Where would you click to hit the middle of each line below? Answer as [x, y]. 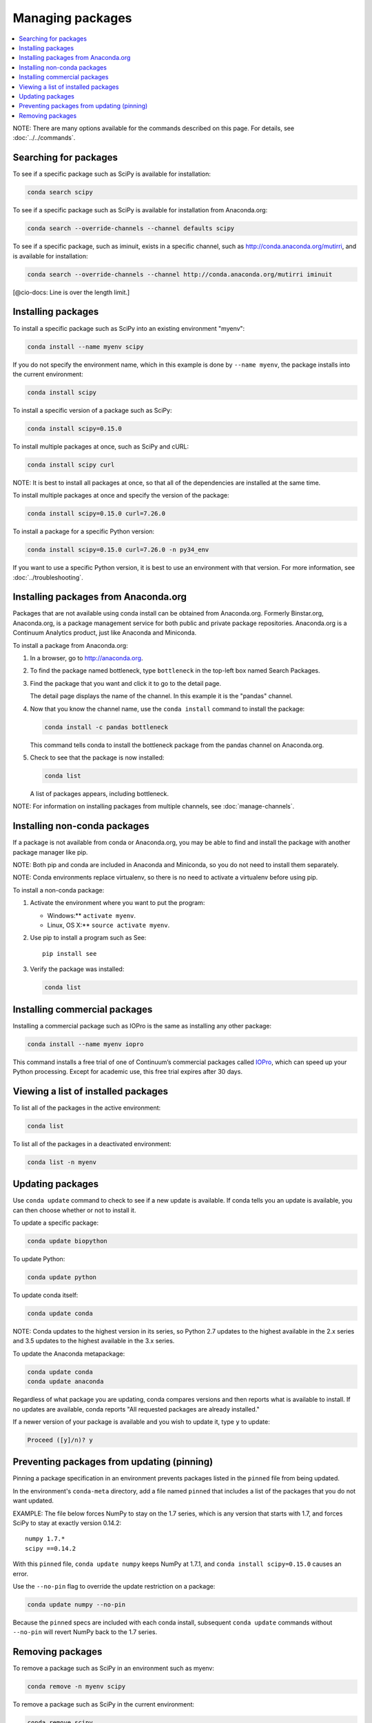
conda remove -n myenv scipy [76, 1686]
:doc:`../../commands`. [44, 138]
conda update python [62, 1277]
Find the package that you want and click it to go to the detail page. [126, 683]
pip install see [70, 954]
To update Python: [39, 1259]
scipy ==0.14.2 [51, 1548]
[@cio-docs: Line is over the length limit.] [71, 292]
